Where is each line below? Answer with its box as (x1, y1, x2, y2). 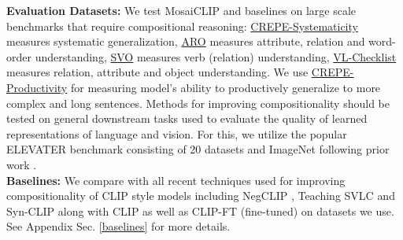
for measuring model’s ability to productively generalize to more (70, 79, 381, 95)
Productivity (6, 79, 68, 95)
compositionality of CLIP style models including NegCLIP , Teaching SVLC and (6, 187, 395, 204)
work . (6, 156, 37, 172)
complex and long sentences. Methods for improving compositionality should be (6, 94, 390, 111)
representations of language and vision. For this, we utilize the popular (6, 125, 347, 142)
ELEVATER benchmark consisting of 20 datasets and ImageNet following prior (6, 141, 390, 157)
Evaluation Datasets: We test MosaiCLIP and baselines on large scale (6, 2, 357, 18)
